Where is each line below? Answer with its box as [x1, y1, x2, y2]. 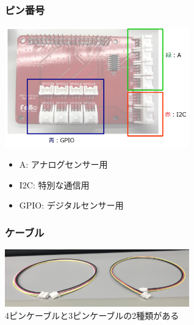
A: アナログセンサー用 [19, 158, 108, 171]
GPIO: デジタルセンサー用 [19, 199, 124, 212]
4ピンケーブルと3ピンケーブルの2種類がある [5, 309, 179, 321]
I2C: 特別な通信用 [19, 178, 90, 191]
